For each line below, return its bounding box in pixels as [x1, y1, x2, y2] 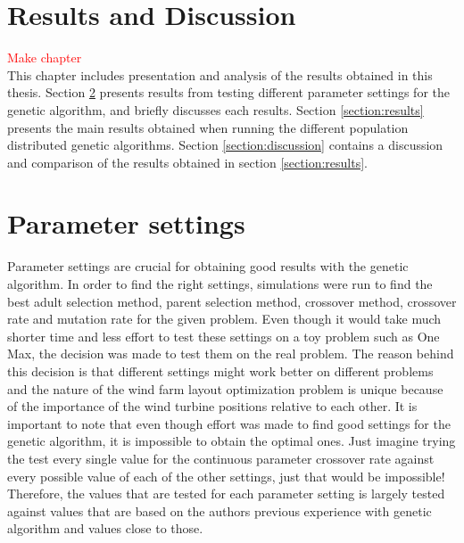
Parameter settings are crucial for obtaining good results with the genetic [7, 257, 409, 276]
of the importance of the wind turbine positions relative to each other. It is [7, 397, 418, 415]
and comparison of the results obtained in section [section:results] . [7, 152, 368, 171]
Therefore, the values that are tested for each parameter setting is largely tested [7, 484, 445, 503]
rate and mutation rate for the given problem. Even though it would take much [7, 309, 442, 328]
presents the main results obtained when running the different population [7, 118, 409, 136]
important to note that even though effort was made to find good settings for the [7, 414, 451, 432]
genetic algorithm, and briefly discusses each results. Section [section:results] [7, 100, 424, 119]
